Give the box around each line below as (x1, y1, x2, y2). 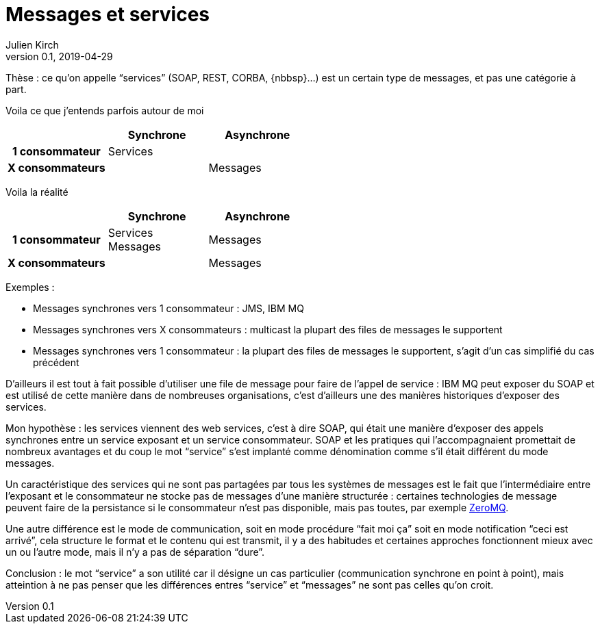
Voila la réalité (5, 185, 68, 198)
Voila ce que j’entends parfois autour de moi (5, 104, 204, 116)
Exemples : (5, 281, 55, 293)
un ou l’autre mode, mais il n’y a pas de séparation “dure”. (5, 545, 265, 558)
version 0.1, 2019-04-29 (5, 50, 113, 62)
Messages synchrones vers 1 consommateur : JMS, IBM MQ (33, 302, 304, 314)
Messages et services (5, 3, 210, 26)
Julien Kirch (5, 38, 59, 51)
